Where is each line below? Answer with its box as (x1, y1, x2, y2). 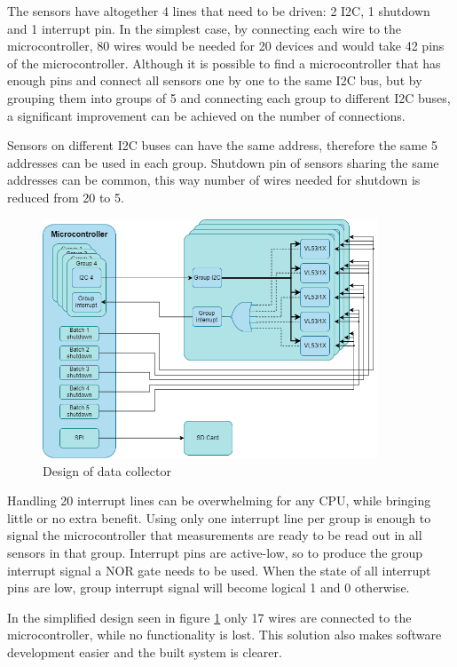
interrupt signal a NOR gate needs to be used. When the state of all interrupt (7, 560, 431, 579)
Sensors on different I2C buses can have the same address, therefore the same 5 (7, 136, 437, 155)
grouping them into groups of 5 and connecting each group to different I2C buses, (7, 88, 451, 107)
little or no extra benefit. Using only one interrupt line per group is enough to (7, 508, 431, 527)
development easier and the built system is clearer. (7, 642, 282, 661)
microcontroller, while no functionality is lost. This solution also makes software (7, 625, 442, 644)
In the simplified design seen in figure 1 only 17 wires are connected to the (7, 607, 412, 626)
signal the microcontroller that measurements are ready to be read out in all (7, 526, 422, 544)
